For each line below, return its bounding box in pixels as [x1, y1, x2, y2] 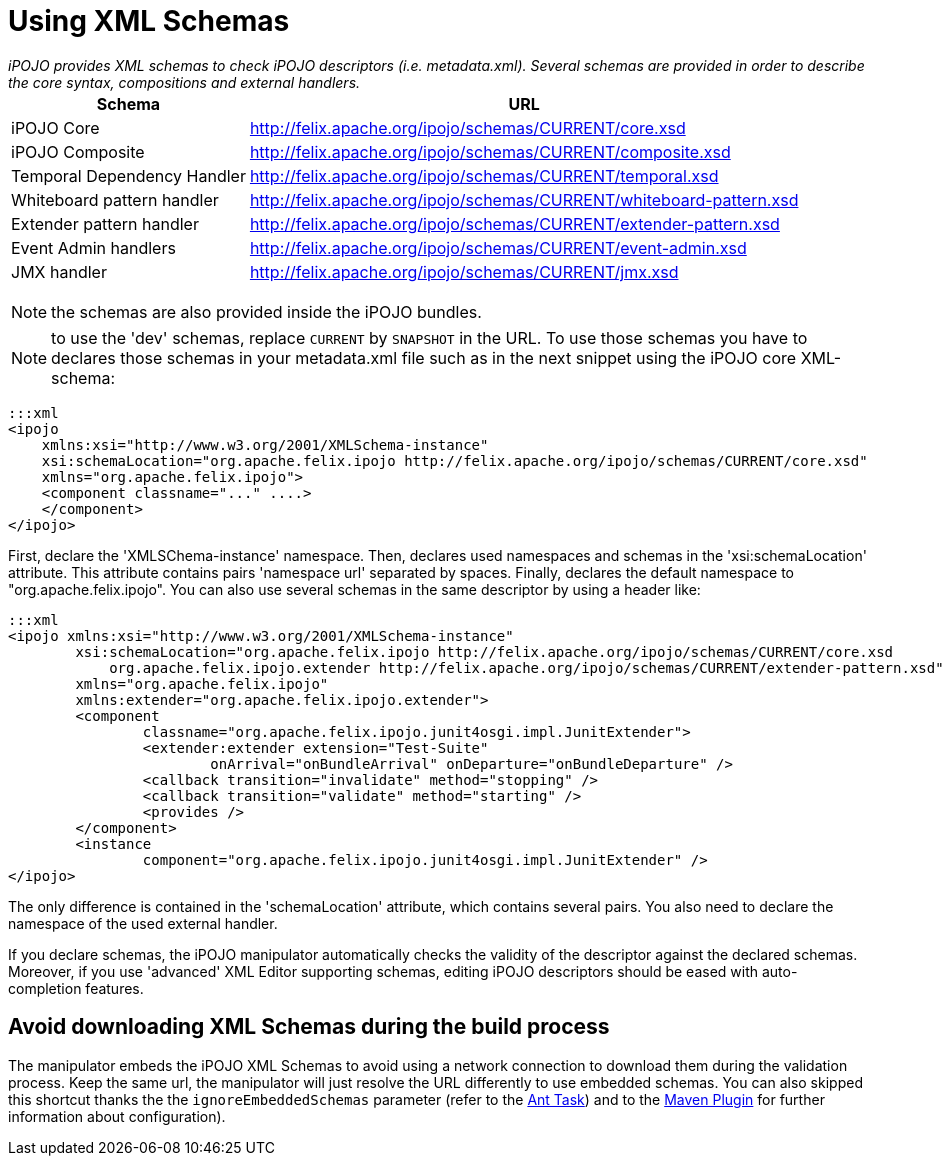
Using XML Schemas [8, 4, 290, 38]
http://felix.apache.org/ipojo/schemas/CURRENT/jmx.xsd [249, 261, 679, 282]
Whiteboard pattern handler [11, 189, 219, 210]
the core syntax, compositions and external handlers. [8, 73, 361, 91]
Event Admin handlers [11, 237, 176, 258]
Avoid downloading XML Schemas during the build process [8, 1014, 610, 1040]
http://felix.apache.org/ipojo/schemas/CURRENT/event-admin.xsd [249, 237, 747, 258]
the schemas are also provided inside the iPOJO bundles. [51, 301, 482, 322]
